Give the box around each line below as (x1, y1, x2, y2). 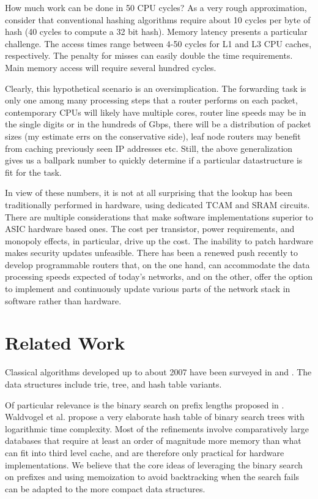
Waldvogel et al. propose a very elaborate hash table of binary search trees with (5, 410, 305, 423)
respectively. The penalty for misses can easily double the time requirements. (5, 49, 293, 62)
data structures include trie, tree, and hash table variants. (5, 377, 222, 390)
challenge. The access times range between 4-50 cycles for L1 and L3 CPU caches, (5, 37, 312, 50)
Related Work (5, 330, 125, 355)
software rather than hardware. (5, 294, 122, 307)
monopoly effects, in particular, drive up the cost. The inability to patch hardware (5, 234, 313, 247)
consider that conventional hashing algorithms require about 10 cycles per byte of (5, 13, 311, 26)
